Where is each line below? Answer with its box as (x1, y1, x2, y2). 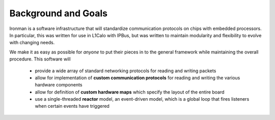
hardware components (35, 82, 82, 88)
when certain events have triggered (35, 103, 109, 109)
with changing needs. (9, 40, 55, 46)
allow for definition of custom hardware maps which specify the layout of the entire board (35, 89, 225, 95)
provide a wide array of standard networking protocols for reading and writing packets (35, 68, 216, 74)
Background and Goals (9, 8, 108, 19)
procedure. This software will (9, 56, 71, 62)
